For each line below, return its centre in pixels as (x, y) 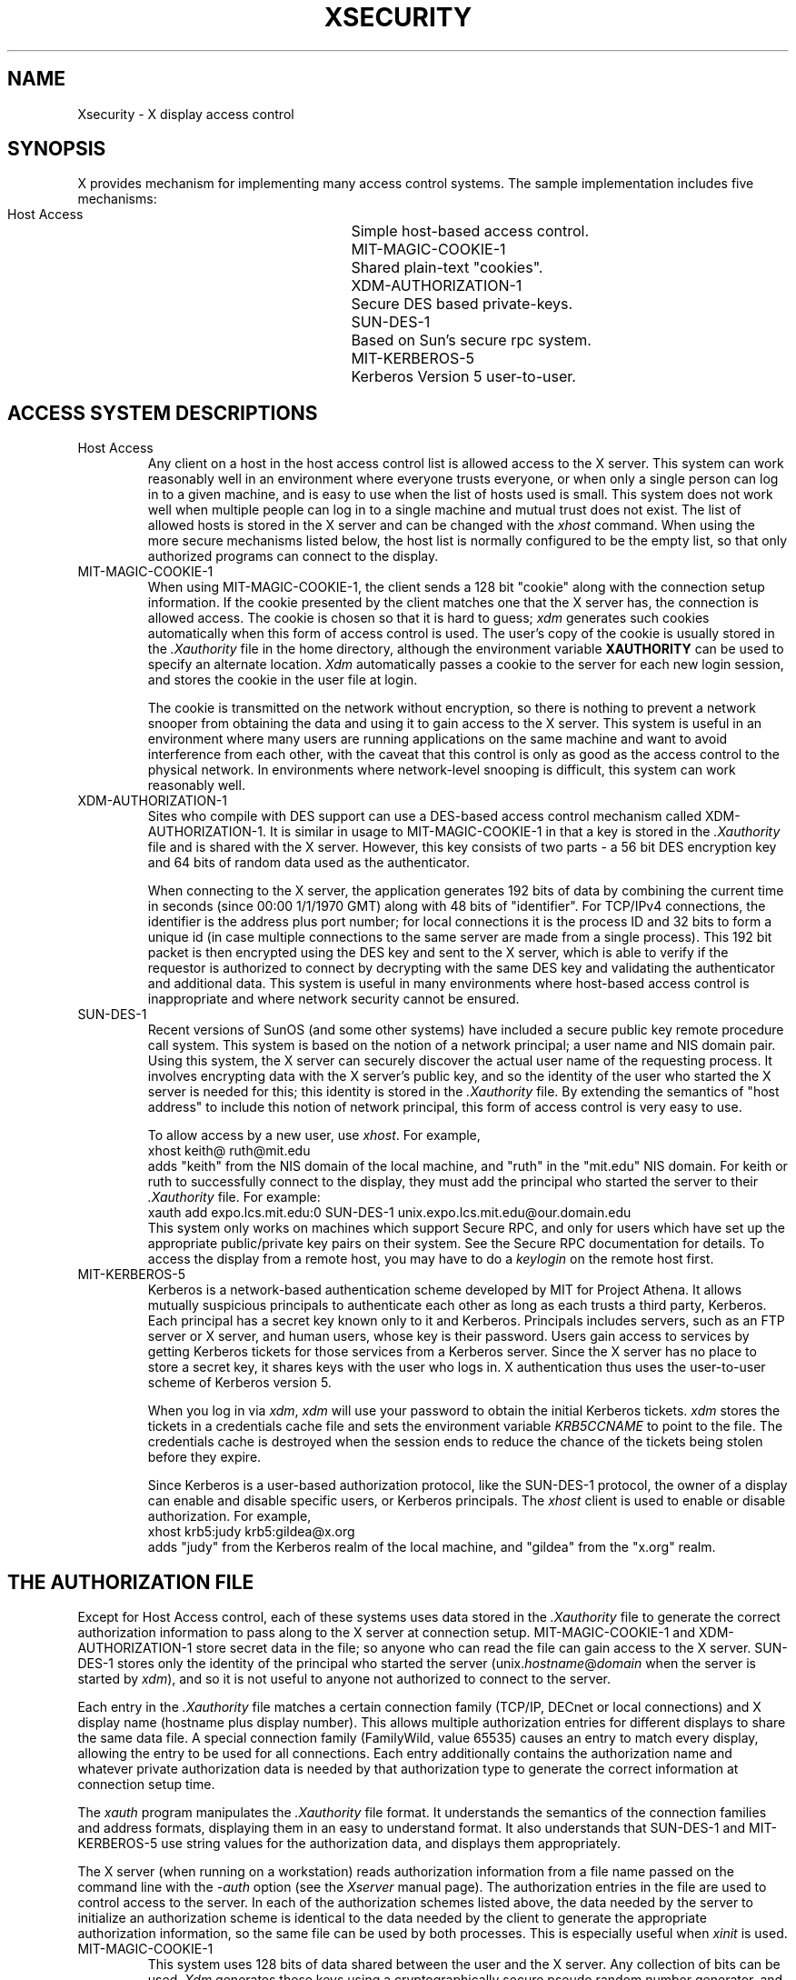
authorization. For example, (229, 1516)
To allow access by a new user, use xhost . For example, (314, 1135)
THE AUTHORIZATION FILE (131, 1582)
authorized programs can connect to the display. (293, 556)
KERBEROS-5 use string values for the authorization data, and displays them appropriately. (349, 1844)
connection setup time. (146, 1785)
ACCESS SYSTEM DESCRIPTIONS (163, 413)
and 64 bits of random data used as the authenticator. (308, 863)
